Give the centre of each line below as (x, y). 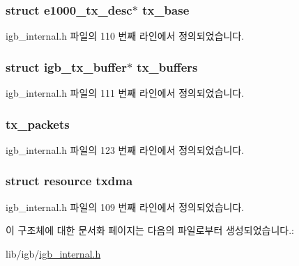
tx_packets (38, 124)
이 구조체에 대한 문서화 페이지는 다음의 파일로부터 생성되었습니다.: (150, 230)
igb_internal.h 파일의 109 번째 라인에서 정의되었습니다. (125, 206)
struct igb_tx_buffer (66, 66)
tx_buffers (167, 66)
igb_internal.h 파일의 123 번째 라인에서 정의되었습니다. (125, 149)
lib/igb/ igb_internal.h (53, 253)
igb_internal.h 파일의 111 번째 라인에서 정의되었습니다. (125, 93)
